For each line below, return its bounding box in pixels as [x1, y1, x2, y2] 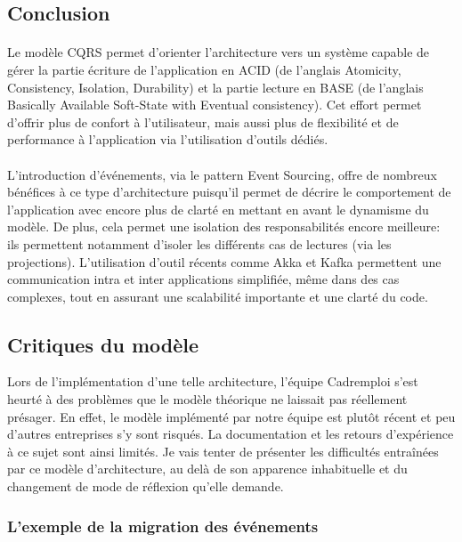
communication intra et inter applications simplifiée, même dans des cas [7, 270, 400, 288]
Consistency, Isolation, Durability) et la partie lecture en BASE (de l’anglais [7, 77, 424, 96]
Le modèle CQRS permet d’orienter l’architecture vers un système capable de [7, 43, 430, 61]
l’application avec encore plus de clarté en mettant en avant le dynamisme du [7, 199, 429, 218]
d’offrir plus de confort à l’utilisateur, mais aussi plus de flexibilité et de [7, 112, 399, 131]
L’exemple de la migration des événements [7, 514, 319, 537]
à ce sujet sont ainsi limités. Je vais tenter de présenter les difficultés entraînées [7, 441, 439, 460]
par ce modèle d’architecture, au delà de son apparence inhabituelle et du [7, 459, 408, 478]
